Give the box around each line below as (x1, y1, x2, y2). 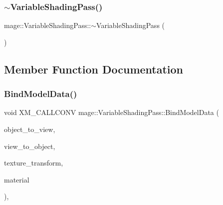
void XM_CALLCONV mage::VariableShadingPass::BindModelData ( (4, 107, 219, 117)
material (4, 174, 29, 184)
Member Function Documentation (4, 61, 184, 76)
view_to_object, (4, 140, 55, 151)
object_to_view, (4, 124, 55, 134)
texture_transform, (4, 157, 63, 168)
